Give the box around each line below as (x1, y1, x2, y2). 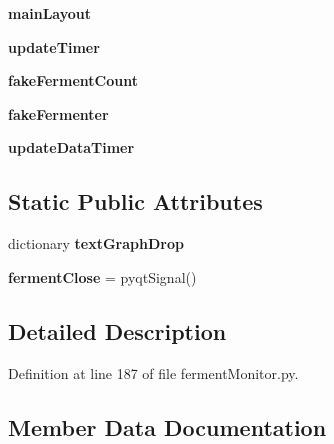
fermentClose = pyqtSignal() (8, 266, 197, 287)
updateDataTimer (8, 137, 135, 158)
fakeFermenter (8, 103, 109, 124)
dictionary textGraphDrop (8, 233, 184, 254)
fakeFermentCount (8, 70, 138, 91)
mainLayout (8, 3, 92, 23)
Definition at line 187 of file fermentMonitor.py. (8, 362, 299, 383)
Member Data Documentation (8, 411, 327, 442)
